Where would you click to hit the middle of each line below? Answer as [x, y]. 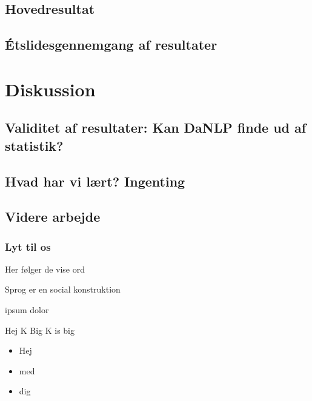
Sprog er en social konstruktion [63, 289]
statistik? [34, 145]
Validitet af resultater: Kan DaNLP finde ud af [156, 128]
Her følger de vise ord [45, 269]
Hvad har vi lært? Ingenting [95, 181]
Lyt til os [28, 246]
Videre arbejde [53, 217]
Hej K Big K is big [40, 330]
